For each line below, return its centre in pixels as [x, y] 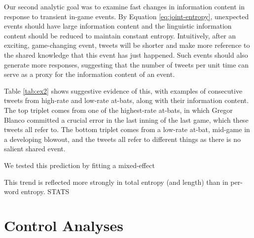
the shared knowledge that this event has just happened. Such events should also [126, 54]
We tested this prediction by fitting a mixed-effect [79, 165]
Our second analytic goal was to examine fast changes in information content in [125, 6]
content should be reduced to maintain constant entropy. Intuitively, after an [120, 35]
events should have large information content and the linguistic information [118, 26]
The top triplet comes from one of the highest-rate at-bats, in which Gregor [118, 110]
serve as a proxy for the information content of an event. [90, 74]
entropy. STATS [45, 191]
